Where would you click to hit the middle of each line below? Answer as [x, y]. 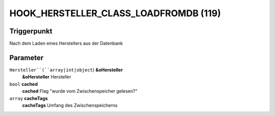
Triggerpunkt [31, 31]
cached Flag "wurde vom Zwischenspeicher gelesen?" [80, 91]
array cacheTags [29, 98]
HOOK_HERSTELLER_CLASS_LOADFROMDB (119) [115, 13]
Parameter [26, 57]
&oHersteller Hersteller [47, 77]
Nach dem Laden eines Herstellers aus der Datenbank [66, 44]
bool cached [24, 84]
